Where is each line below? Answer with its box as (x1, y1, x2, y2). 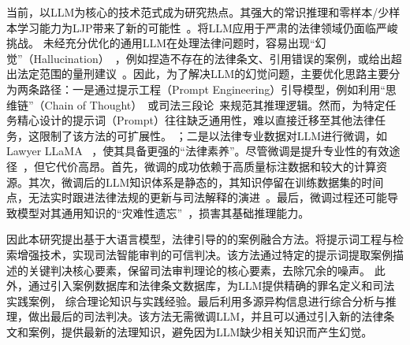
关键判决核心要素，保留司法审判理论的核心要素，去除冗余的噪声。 (28, 262, 371, 278)
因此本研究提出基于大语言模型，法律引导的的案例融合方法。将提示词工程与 (6, 231, 393, 247)
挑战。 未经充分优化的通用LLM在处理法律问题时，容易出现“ (6, 35, 315, 51)
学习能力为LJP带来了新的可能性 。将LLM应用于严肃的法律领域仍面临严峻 (17, 19, 398, 35)
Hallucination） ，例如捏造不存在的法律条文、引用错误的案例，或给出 (33, 50, 391, 66)
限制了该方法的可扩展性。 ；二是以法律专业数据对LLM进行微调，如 (39, 127, 387, 143)
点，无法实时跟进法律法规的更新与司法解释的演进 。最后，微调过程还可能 (6, 189, 387, 206)
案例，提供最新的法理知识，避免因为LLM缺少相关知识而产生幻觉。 (28, 323, 373, 339)
